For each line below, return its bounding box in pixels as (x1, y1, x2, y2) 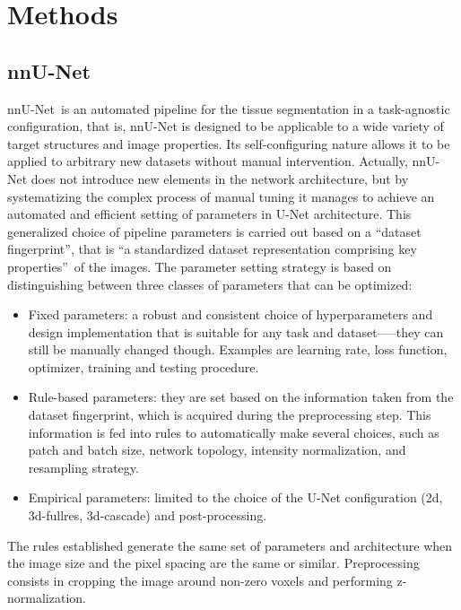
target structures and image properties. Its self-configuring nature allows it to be (7, 134, 450, 152)
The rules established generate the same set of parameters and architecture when (7, 536, 453, 554)
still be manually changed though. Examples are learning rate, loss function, (28, 340, 448, 359)
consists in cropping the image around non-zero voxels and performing (7, 571, 393, 589)
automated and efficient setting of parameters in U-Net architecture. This (7, 205, 412, 223)
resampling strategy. (28, 457, 139, 476)
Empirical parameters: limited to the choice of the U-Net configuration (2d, (28, 488, 443, 507)
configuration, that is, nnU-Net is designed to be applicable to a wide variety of (7, 117, 444, 135)
